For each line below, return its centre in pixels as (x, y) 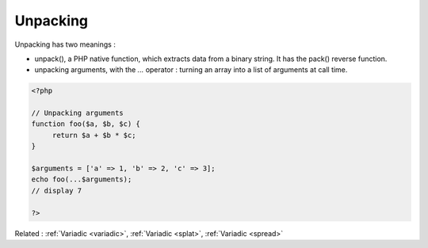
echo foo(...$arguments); (82, 179)
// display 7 (57, 191)
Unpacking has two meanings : (65, 44)
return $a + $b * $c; (94, 135)
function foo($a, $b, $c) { (86, 124)
